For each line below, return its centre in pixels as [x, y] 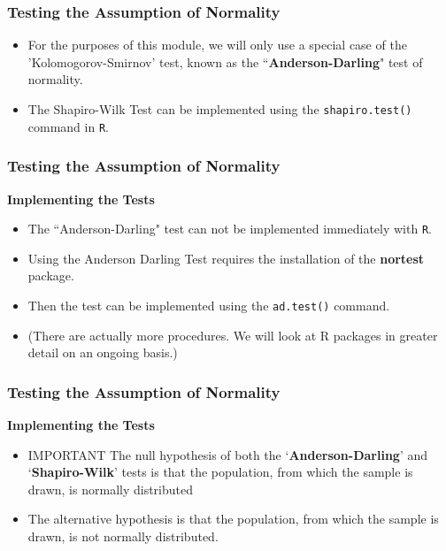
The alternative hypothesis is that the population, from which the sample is [233, 519]
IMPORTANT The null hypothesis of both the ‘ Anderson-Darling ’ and [228, 454]
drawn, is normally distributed [110, 489]
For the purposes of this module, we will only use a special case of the [217, 45]
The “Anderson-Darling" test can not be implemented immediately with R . [230, 229]
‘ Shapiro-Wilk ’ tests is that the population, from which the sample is [220, 472]
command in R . [68, 126]
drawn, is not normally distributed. [123, 536]
